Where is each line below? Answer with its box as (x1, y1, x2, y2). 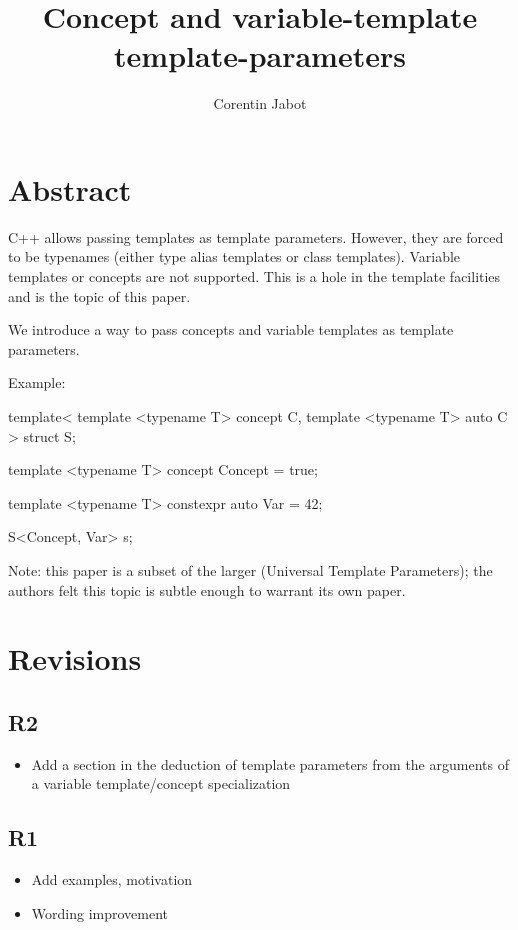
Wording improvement (31, 902, 169, 923)
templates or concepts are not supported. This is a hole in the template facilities (8, 266, 501, 287)
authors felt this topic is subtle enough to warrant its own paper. (8, 579, 406, 600)
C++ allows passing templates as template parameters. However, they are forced (8, 226, 504, 247)
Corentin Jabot (213, 93, 307, 114)
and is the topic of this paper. (8, 285, 191, 306)
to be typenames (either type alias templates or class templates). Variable (8, 246, 461, 267)
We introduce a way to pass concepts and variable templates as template (8, 319, 454, 340)
